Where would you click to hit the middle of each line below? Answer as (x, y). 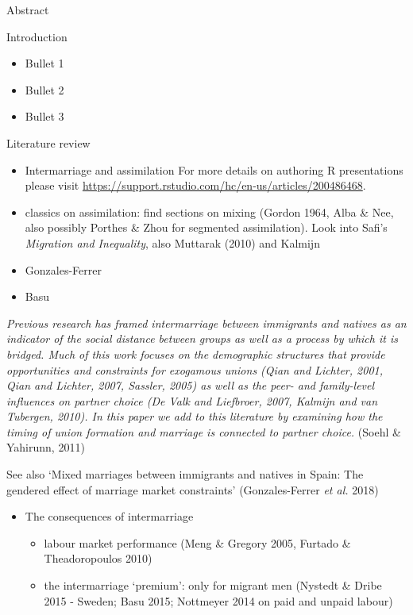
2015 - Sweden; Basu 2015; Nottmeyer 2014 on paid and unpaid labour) (218, 600)
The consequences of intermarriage (109, 516)
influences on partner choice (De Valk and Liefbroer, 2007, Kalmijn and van (192, 400)
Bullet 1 (44, 63)
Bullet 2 (44, 89)
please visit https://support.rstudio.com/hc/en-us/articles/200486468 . (195, 185)
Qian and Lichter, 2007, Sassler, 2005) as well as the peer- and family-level (191, 385)
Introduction (37, 36)
